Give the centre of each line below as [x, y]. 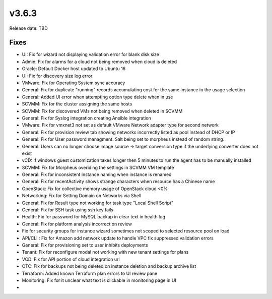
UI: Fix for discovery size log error [57, 76]
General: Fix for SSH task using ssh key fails [67, 210]
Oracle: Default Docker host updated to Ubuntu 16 [74, 69]
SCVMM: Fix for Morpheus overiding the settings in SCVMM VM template [98, 167]
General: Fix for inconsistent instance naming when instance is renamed [97, 174]
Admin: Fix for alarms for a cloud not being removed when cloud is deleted [99, 62]
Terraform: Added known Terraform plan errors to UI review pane [90, 273]
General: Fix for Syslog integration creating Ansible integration [86, 118]
